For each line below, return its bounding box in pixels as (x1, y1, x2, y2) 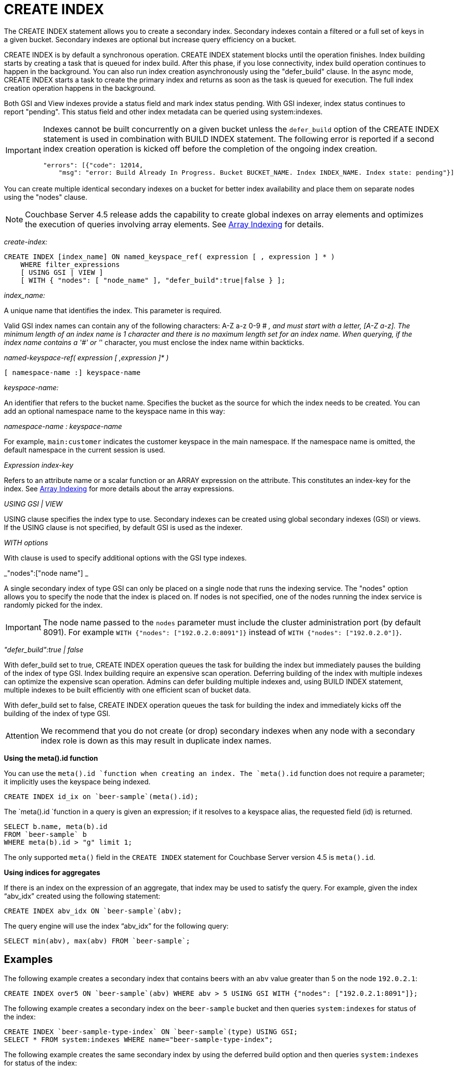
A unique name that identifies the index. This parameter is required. (4, 306, 222, 315)
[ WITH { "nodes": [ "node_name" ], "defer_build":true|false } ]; (20, 276, 286, 284)
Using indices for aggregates (4, 868, 101, 877)
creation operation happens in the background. (4, 83, 156, 92)
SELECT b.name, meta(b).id (4, 822, 108, 830)
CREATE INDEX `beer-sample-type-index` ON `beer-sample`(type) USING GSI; (4, 1027, 298, 1036)
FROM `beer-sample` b (4, 830, 87, 838)
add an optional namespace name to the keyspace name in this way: (4, 406, 225, 415)
